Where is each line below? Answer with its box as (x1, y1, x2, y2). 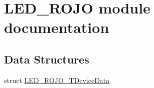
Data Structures (4, 51, 89, 66)
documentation (4, 17, 109, 37)
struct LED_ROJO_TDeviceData (4, 74, 110, 85)
